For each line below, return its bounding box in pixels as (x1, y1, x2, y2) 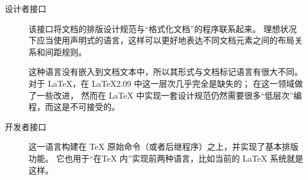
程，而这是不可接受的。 (28, 100, 120, 113)
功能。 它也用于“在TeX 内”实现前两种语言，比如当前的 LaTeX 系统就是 (28, 151, 303, 164)
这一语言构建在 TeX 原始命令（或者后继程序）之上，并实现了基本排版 (28, 140, 299, 153)
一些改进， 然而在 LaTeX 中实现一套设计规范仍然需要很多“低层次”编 (36, 89, 302, 101)
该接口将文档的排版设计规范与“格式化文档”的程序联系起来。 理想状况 (28, 22, 297, 34)
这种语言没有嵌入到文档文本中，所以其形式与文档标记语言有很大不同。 (28, 65, 303, 78)
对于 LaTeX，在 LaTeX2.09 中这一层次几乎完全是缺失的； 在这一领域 (28, 77, 295, 89)
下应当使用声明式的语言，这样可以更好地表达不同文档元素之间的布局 (28, 34, 294, 46)
